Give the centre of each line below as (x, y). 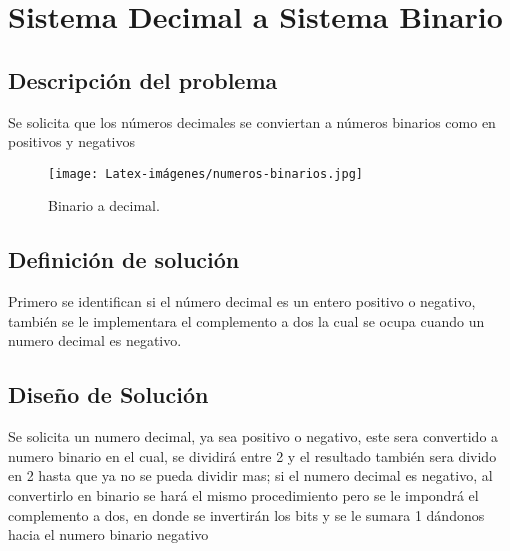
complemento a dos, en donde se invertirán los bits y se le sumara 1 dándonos (246, 514)
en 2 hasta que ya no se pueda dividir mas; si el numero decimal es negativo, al (250, 475)
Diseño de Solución (108, 394)
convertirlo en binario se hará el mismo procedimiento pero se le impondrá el (243, 494)
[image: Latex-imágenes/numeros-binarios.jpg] (205, 173)
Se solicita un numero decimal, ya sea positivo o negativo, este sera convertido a (253, 436)
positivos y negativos (72, 141)
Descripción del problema (143, 79)
